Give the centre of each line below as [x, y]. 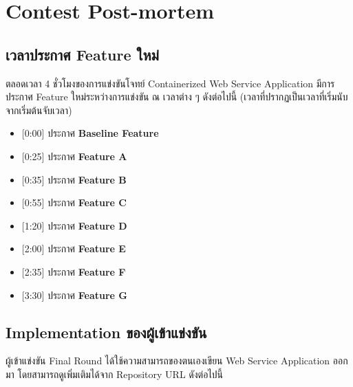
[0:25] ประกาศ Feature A [74, 156]
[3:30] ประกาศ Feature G [74, 295]
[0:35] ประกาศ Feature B [74, 179]
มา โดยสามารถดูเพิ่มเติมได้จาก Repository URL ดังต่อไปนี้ [115, 374]
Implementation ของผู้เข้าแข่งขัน [106, 332]
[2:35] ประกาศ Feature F [74, 271]
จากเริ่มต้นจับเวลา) [39, 110]
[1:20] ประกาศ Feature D [74, 225]
